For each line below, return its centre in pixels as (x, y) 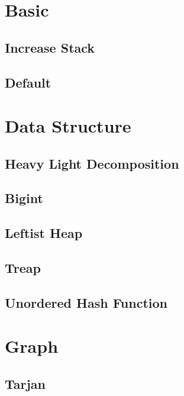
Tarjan (25, 383)
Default (28, 82)
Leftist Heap (44, 233)
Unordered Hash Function (86, 302)
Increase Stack (50, 47)
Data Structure (68, 126)
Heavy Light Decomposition (92, 163)
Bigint (24, 198)
